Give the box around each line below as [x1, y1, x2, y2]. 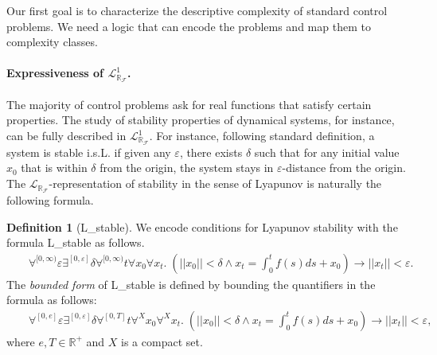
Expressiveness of [6, 64, 104, 81]
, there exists [179, 143, 243, 160]
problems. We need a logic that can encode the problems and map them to [6, 18, 371, 34]
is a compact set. [121, 333, 203, 349]
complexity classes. [6, 33, 98, 50]
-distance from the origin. [282, 159, 406, 176]
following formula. [6, 191, 94, 208]
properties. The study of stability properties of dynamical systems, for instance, [6, 111, 395, 128]
